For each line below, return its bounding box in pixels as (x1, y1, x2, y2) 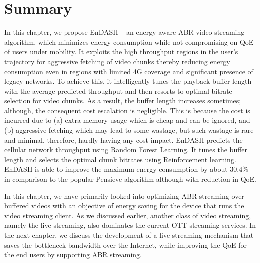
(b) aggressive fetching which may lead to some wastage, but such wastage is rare (4, 125, 254, 135)
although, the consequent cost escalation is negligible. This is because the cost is (4, 105, 250, 115)
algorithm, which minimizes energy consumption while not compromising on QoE (4, 36, 254, 47)
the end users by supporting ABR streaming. (4, 249, 142, 260)
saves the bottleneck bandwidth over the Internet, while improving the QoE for (4, 239, 247, 250)
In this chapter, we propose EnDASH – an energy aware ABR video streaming (4, 27, 245, 37)
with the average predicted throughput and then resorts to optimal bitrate (4, 85, 232, 96)
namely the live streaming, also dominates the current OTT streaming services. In (4, 220, 256, 230)
